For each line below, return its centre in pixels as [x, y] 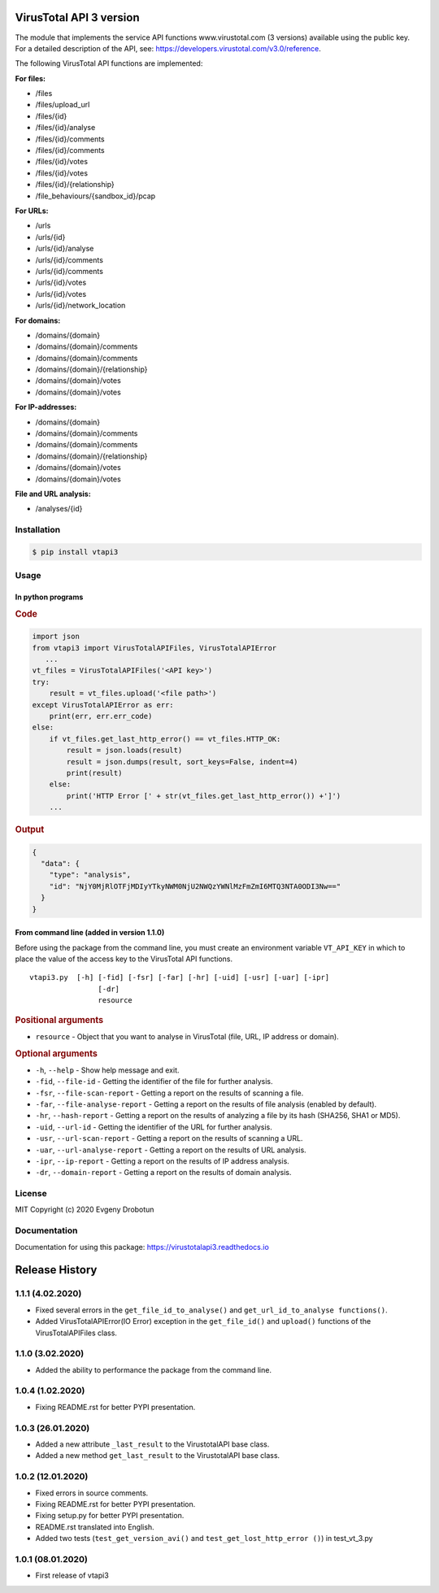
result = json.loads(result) [124, 751]
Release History [56, 1270]
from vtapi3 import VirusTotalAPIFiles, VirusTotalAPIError [154, 648]
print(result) [94, 773]
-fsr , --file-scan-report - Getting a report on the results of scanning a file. [170, 1093]
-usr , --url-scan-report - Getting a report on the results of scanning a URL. [169, 1138]
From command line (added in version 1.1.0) [90, 933]
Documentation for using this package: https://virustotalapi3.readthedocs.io [142, 1247]
